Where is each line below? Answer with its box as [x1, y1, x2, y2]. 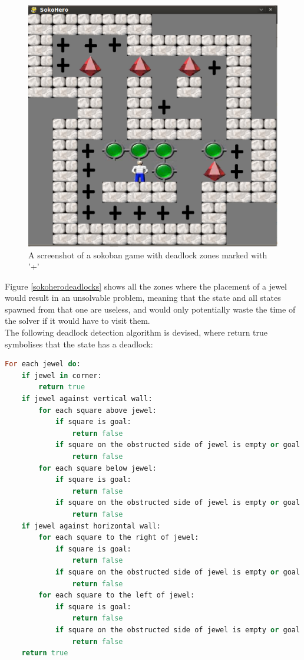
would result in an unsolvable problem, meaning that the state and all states [5, 291, 281, 304]
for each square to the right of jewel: [38, 533, 199, 542]
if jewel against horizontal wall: [21, 521, 161, 530]
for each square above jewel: [38, 406, 157, 415]
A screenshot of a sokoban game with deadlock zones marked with [28, 248, 267, 261]
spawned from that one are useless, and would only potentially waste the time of [5, 303, 296, 315]
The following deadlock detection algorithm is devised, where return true [5, 326, 268, 339]
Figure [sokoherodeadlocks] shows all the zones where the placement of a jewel [5, 280, 287, 292]
